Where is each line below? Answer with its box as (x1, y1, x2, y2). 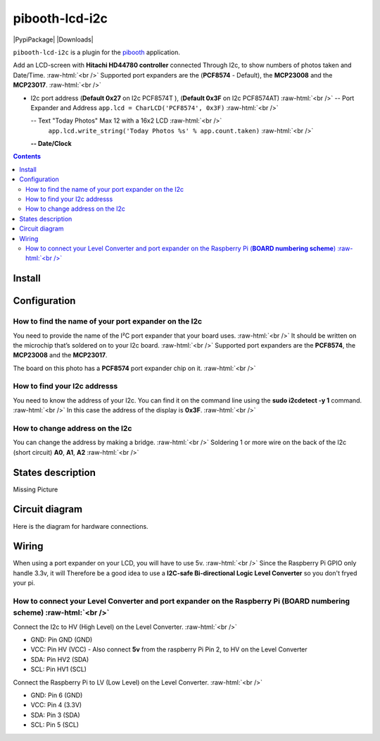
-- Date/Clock (30, 140, 72, 148)
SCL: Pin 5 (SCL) (30, 721, 80, 729)
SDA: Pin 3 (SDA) (30, 711, 80, 719)
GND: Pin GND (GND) (30, 635, 93, 644)
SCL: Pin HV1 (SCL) (30, 665, 87, 673)
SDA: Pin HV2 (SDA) (30, 655, 89, 663)
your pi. (13, 579, 35, 587)
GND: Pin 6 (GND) (30, 691, 83, 699)
